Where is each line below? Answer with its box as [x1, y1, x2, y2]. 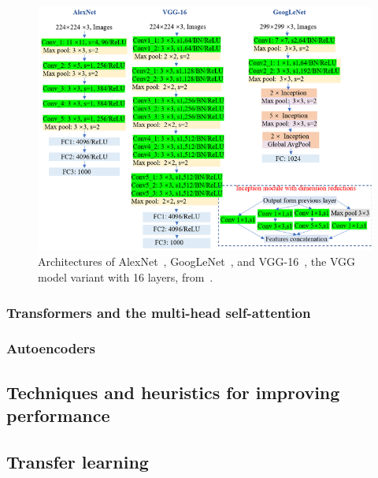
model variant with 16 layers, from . [38, 269, 213, 286]
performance [6, 403, 110, 428]
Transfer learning [6, 449, 149, 473]
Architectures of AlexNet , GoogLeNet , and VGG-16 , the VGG [38, 253, 355, 270]
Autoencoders [6, 338, 96, 358]
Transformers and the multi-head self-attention [6, 302, 311, 322]
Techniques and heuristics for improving [6, 379, 340, 404]
